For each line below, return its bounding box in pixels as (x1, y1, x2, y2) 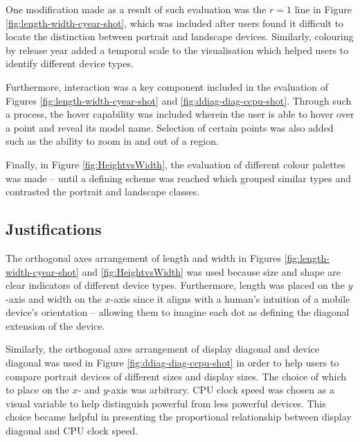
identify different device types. (6, 56, 134, 71)
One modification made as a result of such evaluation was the (6, 2, 267, 16)
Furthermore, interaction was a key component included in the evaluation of (6, 79, 328, 94)
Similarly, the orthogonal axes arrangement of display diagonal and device (6, 342, 320, 356)
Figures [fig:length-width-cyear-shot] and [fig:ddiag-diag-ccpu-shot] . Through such (6, 93, 352, 107)
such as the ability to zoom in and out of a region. (6, 134, 219, 148)
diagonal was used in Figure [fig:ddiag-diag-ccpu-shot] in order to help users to (6, 355, 339, 370)
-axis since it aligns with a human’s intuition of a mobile (110, 291, 350, 306)
